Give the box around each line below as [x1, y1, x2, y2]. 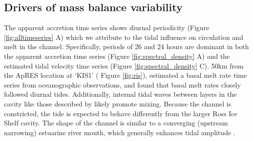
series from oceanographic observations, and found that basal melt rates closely [4, 79, 241, 89]
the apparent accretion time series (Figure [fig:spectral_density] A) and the [4, 51, 230, 61]
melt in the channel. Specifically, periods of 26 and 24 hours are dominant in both [4, 41, 249, 52]
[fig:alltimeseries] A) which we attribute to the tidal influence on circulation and [4, 32, 243, 42]
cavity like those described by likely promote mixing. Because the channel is [4, 98, 232, 108]
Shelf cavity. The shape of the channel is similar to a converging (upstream [4, 118, 228, 128]
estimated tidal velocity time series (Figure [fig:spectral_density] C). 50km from [4, 60, 244, 70]
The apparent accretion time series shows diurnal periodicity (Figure [4, 22, 210, 33]
